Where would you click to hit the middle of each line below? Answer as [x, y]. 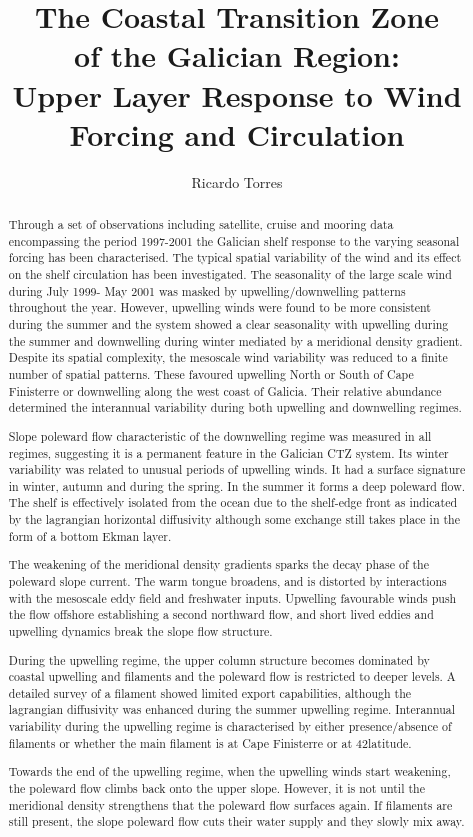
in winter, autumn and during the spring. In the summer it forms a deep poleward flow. [237, 485]
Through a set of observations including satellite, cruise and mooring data [201, 224]
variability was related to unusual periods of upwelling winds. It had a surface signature [237, 469]
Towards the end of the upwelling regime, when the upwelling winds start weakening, [229, 771]
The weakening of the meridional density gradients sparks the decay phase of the [219, 564]
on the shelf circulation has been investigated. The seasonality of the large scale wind [230, 274]
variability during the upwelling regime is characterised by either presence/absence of [230, 726]
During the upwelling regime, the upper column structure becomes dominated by [219, 659]
